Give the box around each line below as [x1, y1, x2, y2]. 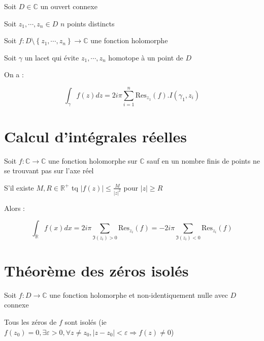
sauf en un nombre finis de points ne [147, 155, 260, 166]
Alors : [4, 202, 25, 213]
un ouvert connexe [40, 1, 97, 11]
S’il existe [4, 182, 34, 193]
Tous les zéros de [4, 316, 57, 327]
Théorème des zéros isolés [4, 260, 189, 281]
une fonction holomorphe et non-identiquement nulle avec [49, 289, 228, 300]
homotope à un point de [108, 52, 183, 63]
